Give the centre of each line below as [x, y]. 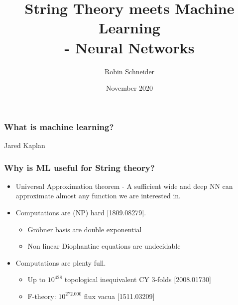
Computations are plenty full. [61, 262]
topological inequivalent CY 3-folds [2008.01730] [138, 279]
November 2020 [129, 88]
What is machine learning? [59, 126]
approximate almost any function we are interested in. [98, 196]
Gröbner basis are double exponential [85, 229]
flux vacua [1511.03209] [119, 296]
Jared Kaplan [25, 145]
